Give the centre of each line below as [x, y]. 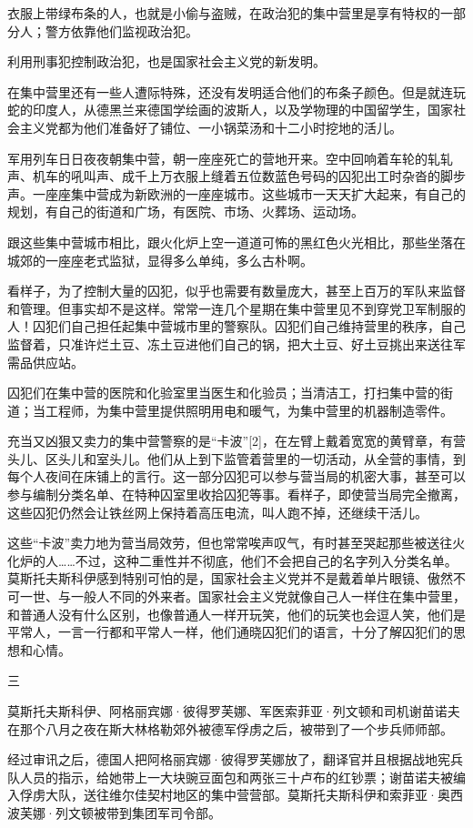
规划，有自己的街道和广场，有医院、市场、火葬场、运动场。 [186, 212]
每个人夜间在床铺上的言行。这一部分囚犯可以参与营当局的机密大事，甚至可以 [236, 476]
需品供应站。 [45, 362]
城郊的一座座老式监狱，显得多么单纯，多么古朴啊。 [160, 260]
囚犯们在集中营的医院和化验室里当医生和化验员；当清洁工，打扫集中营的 [224, 393]
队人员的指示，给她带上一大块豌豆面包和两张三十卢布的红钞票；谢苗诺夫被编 [236, 777]
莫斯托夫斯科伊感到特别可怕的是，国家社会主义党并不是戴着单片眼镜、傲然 [230, 578]
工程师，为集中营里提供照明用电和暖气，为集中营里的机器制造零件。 [249, 410]
